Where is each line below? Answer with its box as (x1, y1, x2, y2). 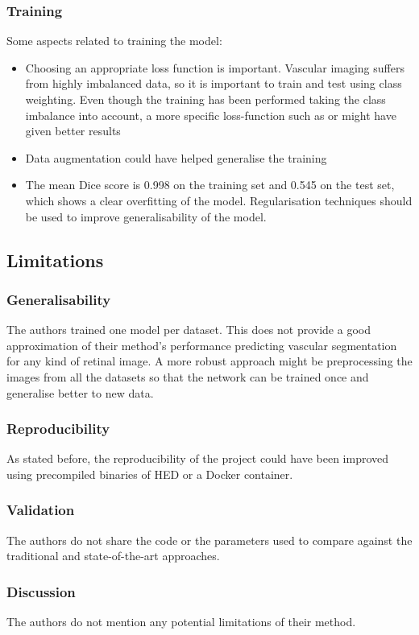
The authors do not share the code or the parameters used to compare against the (6, 531, 413, 548)
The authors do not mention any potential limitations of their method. (6, 613, 356, 630)
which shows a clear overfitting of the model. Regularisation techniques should (25, 192, 413, 208)
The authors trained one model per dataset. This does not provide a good (6, 321, 371, 338)
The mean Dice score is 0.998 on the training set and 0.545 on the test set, (25, 176, 395, 193)
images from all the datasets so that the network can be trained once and (6, 368, 369, 385)
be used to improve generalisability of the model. (25, 208, 267, 225)
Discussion (6, 581, 76, 601)
